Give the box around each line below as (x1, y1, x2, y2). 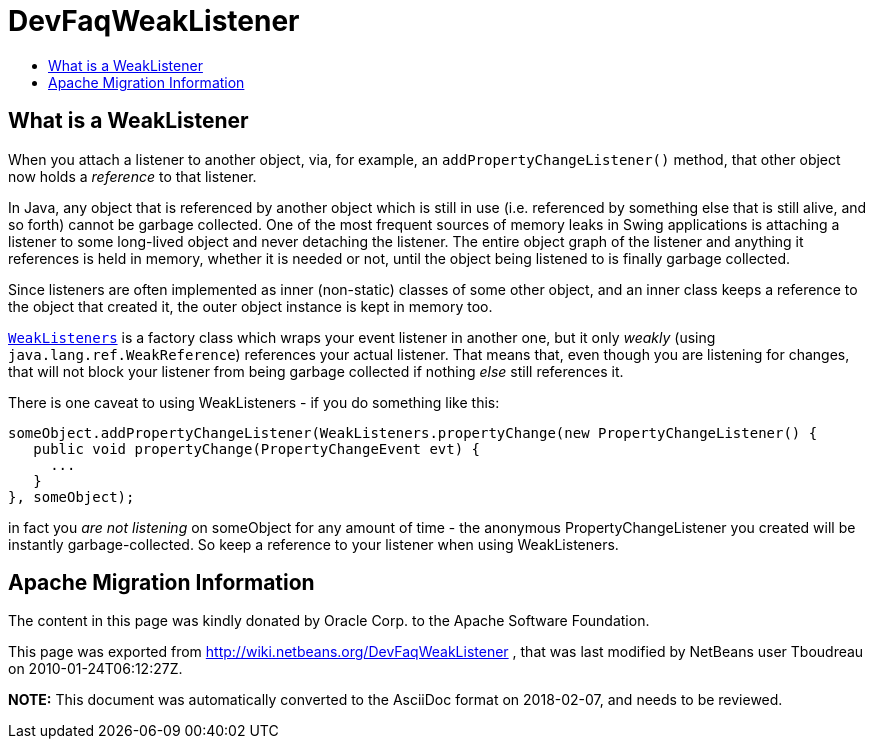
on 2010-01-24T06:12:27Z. (8, 660, 183, 678)
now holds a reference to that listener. (8, 167, 257, 185)
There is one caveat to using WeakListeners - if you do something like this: (8, 393, 500, 411)
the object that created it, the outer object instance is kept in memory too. (8, 297, 493, 315)
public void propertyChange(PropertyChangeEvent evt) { (33, 440, 481, 457)
